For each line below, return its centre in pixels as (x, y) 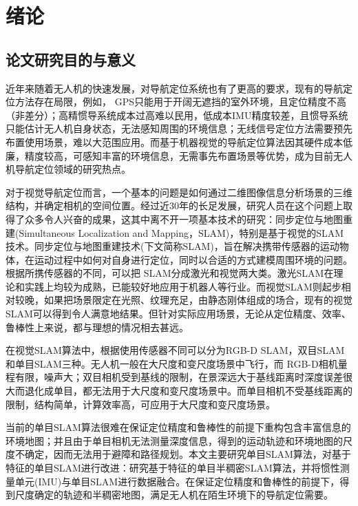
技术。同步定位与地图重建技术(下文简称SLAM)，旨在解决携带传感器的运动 (172, 246)
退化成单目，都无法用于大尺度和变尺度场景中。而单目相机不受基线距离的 (188, 391)
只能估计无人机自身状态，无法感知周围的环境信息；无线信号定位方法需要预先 (179, 128)
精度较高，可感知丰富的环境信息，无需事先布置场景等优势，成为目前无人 (188, 155)
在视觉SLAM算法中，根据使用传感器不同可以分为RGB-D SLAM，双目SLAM (175, 350)
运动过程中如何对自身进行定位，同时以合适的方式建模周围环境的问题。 (193, 259)
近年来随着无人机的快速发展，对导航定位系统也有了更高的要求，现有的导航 (174, 88)
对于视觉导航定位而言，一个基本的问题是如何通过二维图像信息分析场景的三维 (179, 192)
